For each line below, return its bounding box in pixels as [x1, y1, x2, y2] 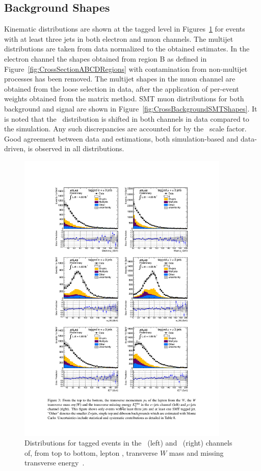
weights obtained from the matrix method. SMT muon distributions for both [4, 93, 244, 104]
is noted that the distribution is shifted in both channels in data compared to [4, 113, 249, 124]
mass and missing [169, 447, 224, 458]
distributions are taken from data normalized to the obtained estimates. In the [4, 43, 250, 54]
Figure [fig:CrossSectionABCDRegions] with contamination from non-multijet [4, 63, 248, 74]
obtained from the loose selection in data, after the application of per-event [4, 83, 239, 94]
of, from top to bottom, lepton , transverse [24, 447, 158, 458]
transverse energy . [24, 457, 85, 468]
